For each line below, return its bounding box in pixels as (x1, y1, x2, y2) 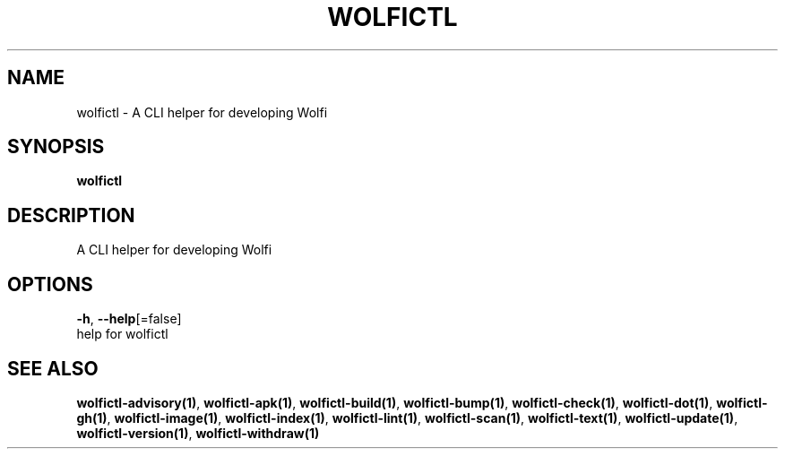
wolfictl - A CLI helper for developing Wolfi (76, 104, 328, 120)
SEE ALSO (7, 357, 99, 380)
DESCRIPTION (7, 203, 135, 227)
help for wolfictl (76, 326, 168, 342)
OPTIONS (7, 272, 93, 296)
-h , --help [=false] (76, 311, 182, 327)
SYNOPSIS (7, 135, 105, 159)
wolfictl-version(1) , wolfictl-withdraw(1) (76, 425, 320, 441)
